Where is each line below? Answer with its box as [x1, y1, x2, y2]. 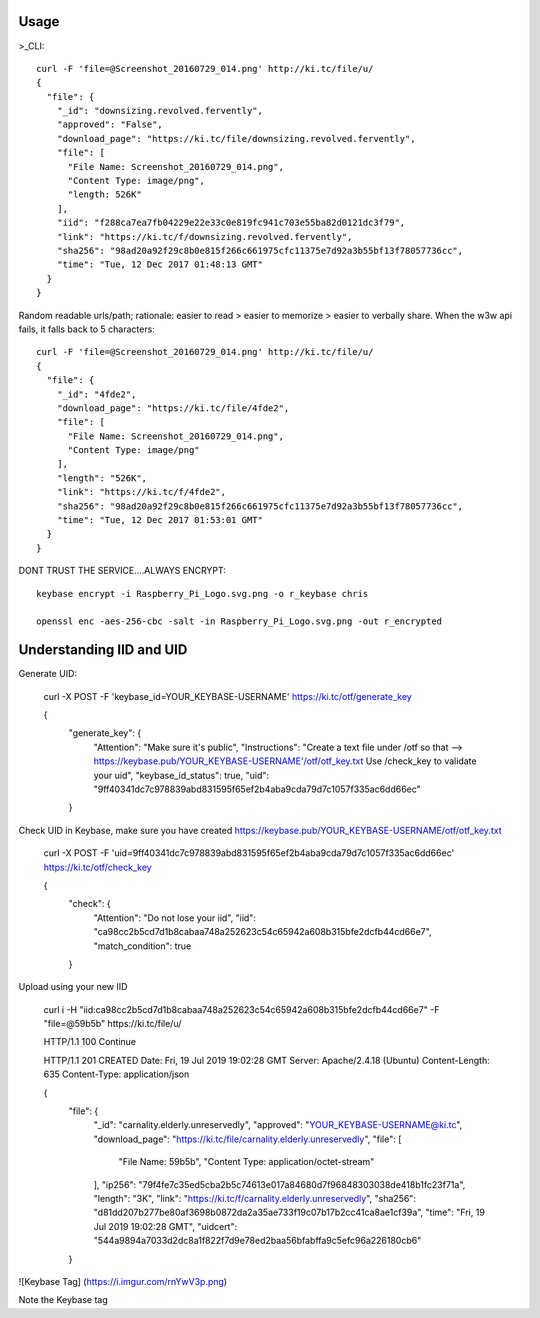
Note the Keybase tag [18, 1294, 109, 1306]
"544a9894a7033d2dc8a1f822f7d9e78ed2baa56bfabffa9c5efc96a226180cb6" [93, 1235, 422, 1247]
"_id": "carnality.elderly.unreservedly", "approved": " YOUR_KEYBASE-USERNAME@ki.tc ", [93, 1119, 463, 1131]
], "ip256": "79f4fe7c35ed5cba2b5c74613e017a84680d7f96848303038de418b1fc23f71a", [93, 1178, 466, 1190]
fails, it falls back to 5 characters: [18, 323, 155, 335]
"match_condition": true [93, 940, 192, 952]
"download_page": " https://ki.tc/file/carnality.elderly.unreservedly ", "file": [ [93, 1133, 402, 1145]
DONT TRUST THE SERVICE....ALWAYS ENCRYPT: [18, 565, 227, 577]
